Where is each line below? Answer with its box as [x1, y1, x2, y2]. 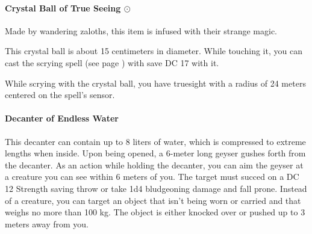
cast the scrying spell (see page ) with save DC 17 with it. [5, 56, 219, 69]
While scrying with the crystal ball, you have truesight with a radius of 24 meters [5, 76, 306, 89]
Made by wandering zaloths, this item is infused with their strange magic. [5, 24, 278, 37]
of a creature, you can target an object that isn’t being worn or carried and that [5, 194, 301, 206]
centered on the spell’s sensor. [5, 88, 115, 101]
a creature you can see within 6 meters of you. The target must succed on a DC [5, 170, 299, 183]
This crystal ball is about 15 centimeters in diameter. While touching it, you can [5, 45, 302, 57]
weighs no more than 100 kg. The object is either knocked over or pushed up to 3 [5, 206, 305, 218]
